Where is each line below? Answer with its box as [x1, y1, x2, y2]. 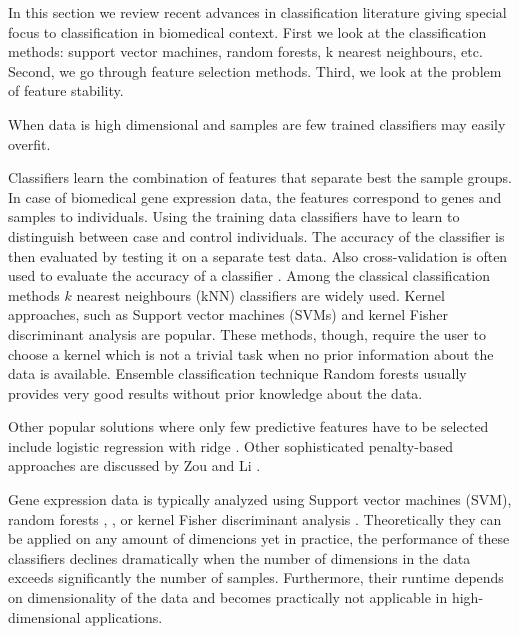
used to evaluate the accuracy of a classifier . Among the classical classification [8, 265, 490, 286]
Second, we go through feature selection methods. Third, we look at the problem [8, 60, 502, 81]
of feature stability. [8, 80, 124, 101]
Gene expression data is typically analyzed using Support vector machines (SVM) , [8, 489, 512, 510]
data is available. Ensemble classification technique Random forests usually [8, 363, 467, 384]
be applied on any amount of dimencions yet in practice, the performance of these [8, 528, 510, 549]
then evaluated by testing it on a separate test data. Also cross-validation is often [8, 245, 508, 266]
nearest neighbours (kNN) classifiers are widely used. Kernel [76, 284, 445, 305]
